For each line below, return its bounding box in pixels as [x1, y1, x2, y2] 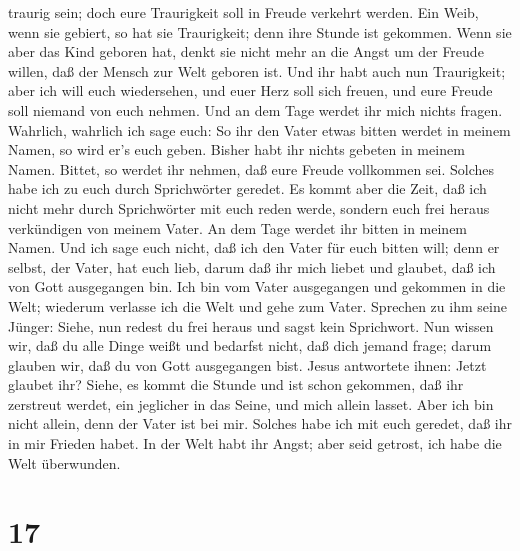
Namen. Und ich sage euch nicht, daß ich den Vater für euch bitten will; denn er [8, 237, 500, 258]
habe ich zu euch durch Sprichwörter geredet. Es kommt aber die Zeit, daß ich [8, 178, 487, 199]
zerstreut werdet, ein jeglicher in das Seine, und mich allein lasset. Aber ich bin [8, 393, 494, 414]
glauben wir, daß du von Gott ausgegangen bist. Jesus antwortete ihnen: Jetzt [8, 354, 487, 375]
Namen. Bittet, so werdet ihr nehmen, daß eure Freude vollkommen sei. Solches [8, 158, 495, 179]
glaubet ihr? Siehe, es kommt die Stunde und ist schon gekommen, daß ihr [8, 374, 464, 395]
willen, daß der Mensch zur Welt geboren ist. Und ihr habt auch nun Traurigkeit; [8, 60, 506, 81]
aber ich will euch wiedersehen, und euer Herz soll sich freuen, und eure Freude [8, 80, 493, 101]
